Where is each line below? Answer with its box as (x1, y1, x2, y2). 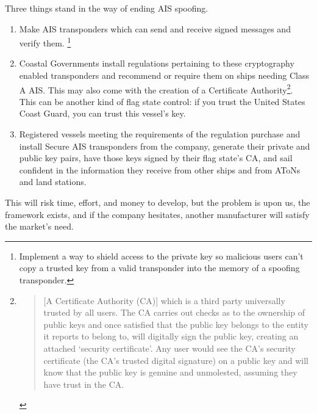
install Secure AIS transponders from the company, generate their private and (19, 139, 310, 152)
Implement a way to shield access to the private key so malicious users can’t (19, 249, 304, 262)
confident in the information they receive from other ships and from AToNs (19, 163, 301, 176)
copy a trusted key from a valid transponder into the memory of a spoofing (19, 261, 300, 274)
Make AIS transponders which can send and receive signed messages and (19, 22, 291, 35)
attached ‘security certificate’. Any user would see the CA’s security (43, 341, 296, 354)
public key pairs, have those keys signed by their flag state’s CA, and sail (19, 151, 293, 164)
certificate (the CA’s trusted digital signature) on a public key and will (43, 354, 308, 366)
